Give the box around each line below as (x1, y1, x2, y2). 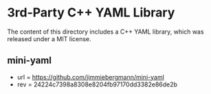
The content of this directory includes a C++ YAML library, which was (7, 27, 204, 36)
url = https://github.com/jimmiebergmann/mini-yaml (16, 73, 165, 81)
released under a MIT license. (7, 34, 91, 43)
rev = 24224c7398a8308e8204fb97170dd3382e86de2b (16, 80, 177, 89)
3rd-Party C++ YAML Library (7, 5, 175, 21)
